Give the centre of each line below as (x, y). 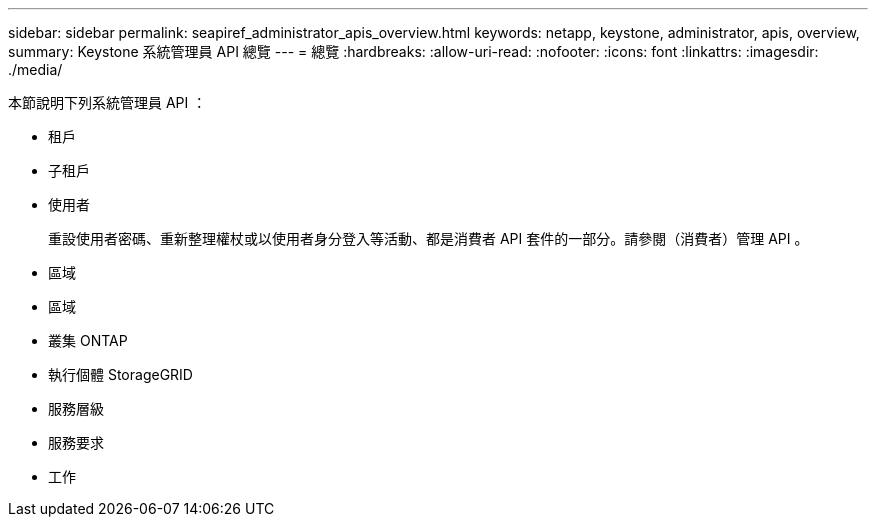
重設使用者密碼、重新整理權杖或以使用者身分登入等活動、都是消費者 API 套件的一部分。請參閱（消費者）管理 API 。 (428, 238)
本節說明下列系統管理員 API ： (107, 102)
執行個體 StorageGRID (120, 374)
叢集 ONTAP (88, 340)
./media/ (35, 69)
